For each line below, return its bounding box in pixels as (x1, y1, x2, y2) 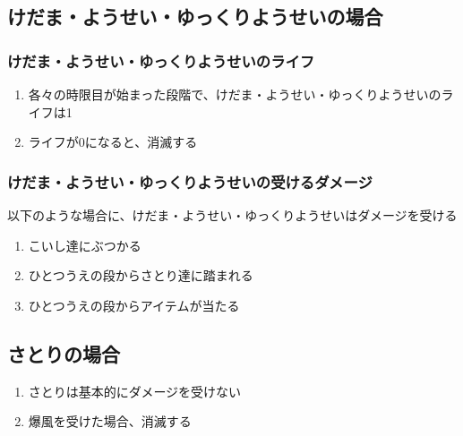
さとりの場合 (7, 339, 120, 367)
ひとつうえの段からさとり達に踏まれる (28, 266, 253, 285)
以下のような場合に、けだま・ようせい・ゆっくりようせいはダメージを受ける (7, 206, 458, 224)
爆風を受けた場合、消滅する (28, 412, 192, 431)
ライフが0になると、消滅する (28, 133, 198, 151)
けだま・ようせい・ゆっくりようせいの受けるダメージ (7, 170, 373, 192)
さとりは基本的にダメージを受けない (28, 381, 242, 400)
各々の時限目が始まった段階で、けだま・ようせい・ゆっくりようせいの (28, 85, 442, 103)
